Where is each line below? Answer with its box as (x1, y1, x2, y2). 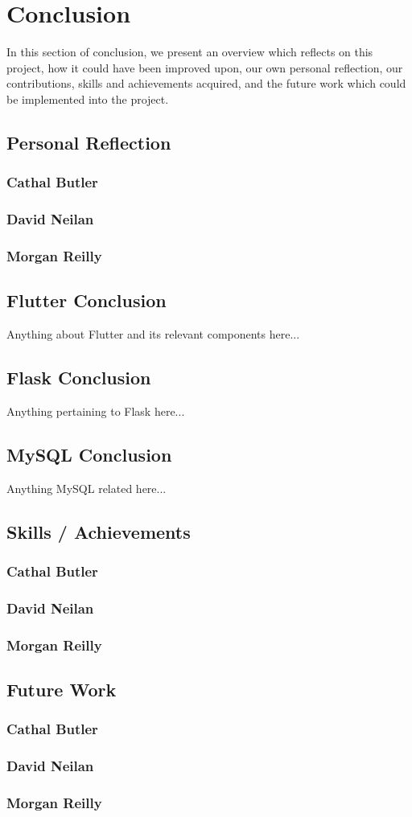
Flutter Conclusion (6, 288, 167, 313)
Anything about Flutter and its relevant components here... (6, 326, 300, 343)
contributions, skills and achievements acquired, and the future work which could (6, 75, 406, 92)
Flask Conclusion (6, 365, 151, 389)
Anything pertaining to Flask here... (6, 402, 185, 419)
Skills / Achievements (6, 519, 191, 544)
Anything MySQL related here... (6, 479, 167, 496)
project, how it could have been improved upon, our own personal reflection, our (6, 59, 403, 76)
